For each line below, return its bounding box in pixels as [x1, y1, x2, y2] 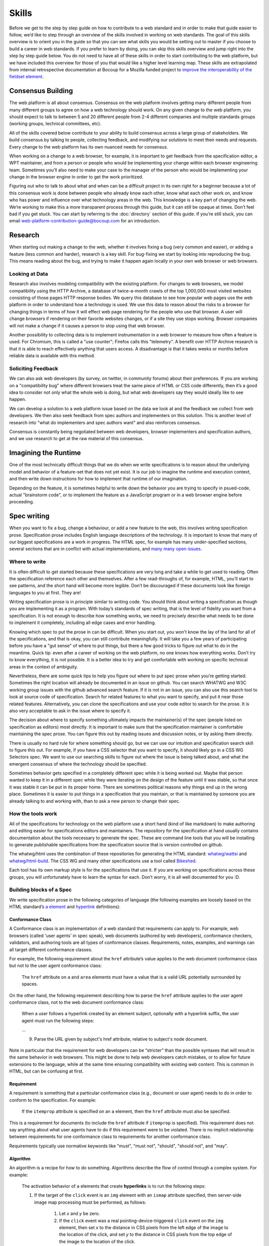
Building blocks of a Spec [9, 886, 72, 893]
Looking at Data [9, 270, 48, 277]
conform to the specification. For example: [9, 1097, 97, 1103]
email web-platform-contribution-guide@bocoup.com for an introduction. [9, 218, 160, 224]
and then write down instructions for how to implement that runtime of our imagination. [9, 476, 188, 482]
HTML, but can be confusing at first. [9, 1068, 84, 1074]
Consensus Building [9, 87, 73, 95]
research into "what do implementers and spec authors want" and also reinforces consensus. [9, 419, 201, 426]
